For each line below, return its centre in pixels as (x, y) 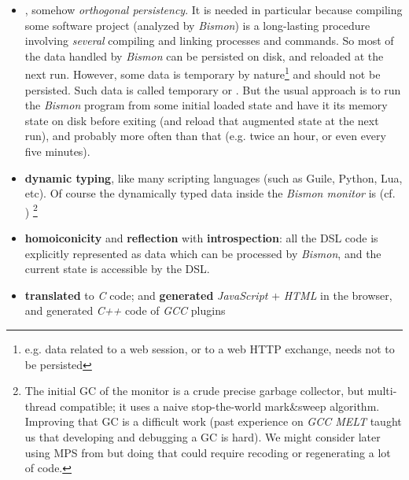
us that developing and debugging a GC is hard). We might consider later (203, 436)
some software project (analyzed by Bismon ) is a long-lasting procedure (197, 25)
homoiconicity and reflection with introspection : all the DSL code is (201, 238)
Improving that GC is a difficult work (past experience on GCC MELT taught (213, 421)
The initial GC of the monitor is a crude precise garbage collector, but (194, 391)
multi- (382, 391)
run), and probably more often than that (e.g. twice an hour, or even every (205, 136)
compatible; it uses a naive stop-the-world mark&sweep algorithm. (220, 406)
